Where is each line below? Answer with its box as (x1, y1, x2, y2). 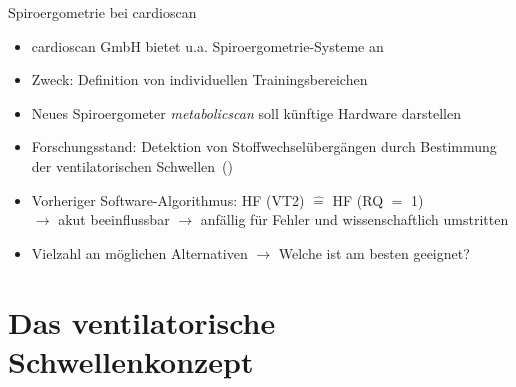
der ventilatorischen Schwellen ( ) (31, 155, 234, 176)
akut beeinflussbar (58, 209, 170, 230)
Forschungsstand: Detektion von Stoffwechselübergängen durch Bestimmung (31, 136, 497, 157)
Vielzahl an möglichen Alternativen (31, 242, 248, 263)
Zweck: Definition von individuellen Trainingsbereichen (31, 69, 368, 90)
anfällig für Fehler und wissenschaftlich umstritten (200, 209, 509, 230)
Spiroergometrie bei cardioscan (8, 2, 197, 22)
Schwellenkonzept (8, 340, 254, 381)
